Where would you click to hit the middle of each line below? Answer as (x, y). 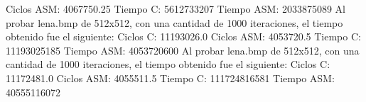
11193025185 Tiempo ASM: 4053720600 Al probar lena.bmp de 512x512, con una (183, 50)
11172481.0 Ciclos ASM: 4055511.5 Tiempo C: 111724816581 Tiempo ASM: (170, 78)
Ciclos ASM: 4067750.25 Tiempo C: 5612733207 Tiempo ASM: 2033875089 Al (176, 8)
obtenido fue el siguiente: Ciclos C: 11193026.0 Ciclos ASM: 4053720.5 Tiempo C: (183, 36)
